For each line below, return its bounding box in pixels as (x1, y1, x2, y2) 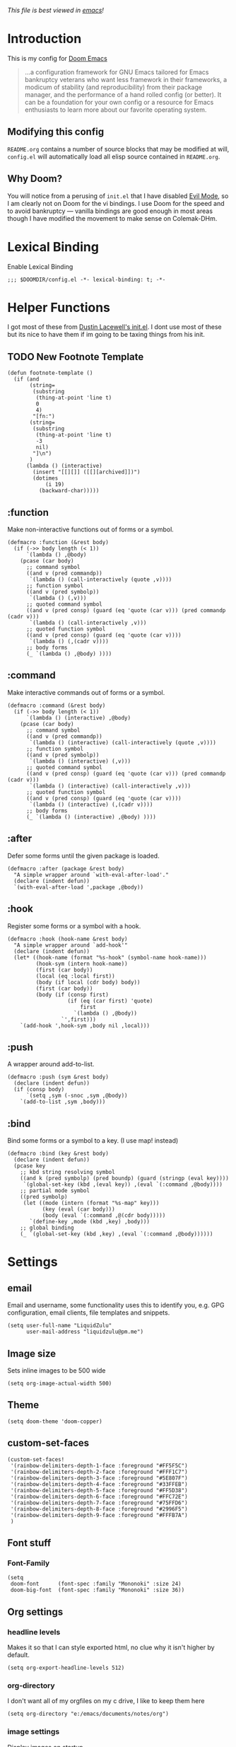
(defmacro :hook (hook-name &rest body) (7, 935, 129, 942)
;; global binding (20, 1224, 74, 1232)
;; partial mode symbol (20, 1187, 90, 1194)
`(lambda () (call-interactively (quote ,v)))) (29, 576, 172, 583)
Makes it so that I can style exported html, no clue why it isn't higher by (7, 1643, 215, 1651)
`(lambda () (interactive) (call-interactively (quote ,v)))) (29, 739, 217, 746)
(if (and (13, 376, 40, 383)
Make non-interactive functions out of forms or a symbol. (7, 525, 175, 534)
